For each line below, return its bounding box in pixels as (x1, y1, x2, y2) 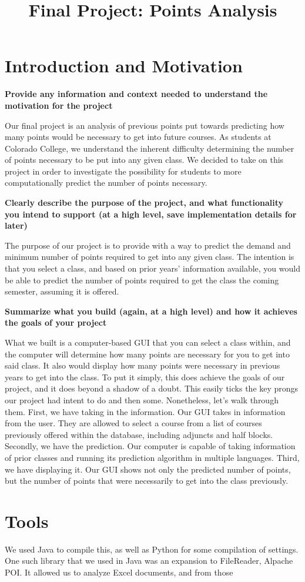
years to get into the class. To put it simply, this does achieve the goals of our (5, 370, 285, 383)
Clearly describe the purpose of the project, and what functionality (5, 196, 284, 209)
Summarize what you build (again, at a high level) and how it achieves (5, 305, 297, 317)
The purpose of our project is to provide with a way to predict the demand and (5, 239, 291, 251)
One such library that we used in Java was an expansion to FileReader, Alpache (5, 554, 293, 567)
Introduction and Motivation (5, 53, 243, 78)
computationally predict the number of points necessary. (5, 176, 207, 189)
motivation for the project (5, 99, 113, 111)
